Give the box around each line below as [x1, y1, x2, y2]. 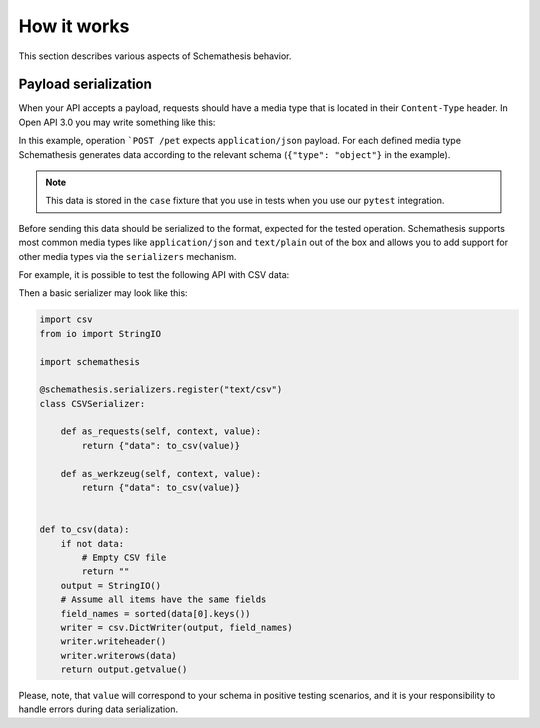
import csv [39, 314, 93, 325]
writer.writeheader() [60, 636, 167, 647]
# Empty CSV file [81, 551, 167, 563]
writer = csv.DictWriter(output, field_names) [60, 621, 294, 633]
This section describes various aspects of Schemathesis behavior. [18, 50, 292, 62]
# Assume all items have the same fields [60, 594, 267, 605]
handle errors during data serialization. [18, 703, 179, 715]
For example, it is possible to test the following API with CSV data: [18, 268, 290, 280]
